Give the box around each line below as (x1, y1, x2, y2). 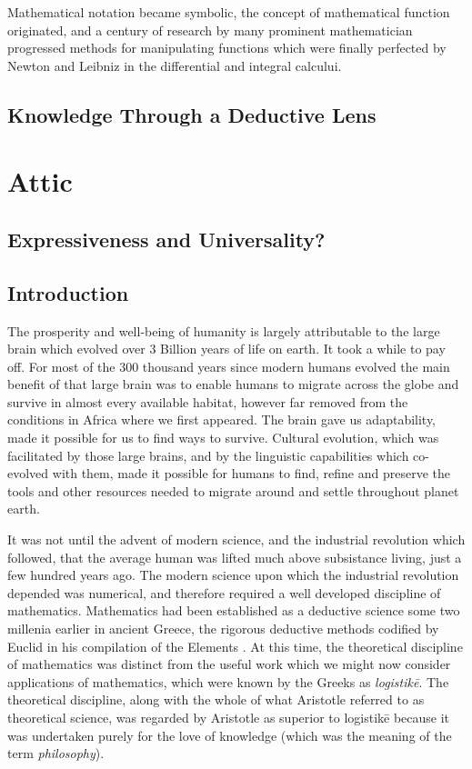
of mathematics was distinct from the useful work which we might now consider (7, 654, 451, 674)
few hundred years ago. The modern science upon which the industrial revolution (7, 565, 459, 584)
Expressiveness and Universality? (7, 225, 326, 253)
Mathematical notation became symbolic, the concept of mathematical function (7, 3, 450, 21)
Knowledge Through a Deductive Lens (7, 100, 377, 128)
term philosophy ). (7, 744, 105, 763)
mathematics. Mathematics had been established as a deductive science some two (7, 601, 460, 620)
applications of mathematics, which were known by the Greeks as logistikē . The (7, 672, 449, 691)
